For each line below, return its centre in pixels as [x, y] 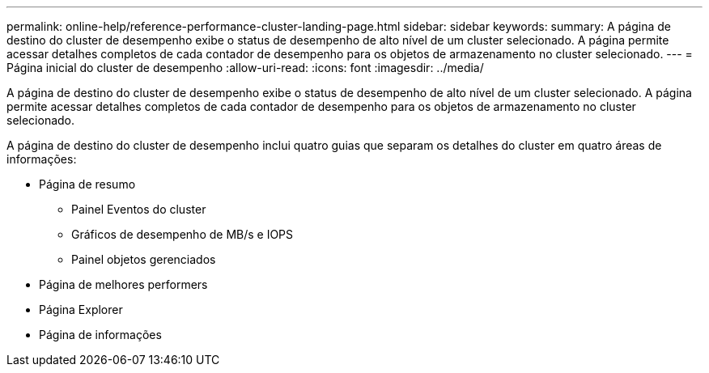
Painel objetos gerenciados [144, 259]
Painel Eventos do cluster [139, 209]
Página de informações [100, 335]
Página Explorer [81, 309]
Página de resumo [87, 184]
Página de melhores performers [123, 284]
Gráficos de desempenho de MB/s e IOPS [183, 234]
